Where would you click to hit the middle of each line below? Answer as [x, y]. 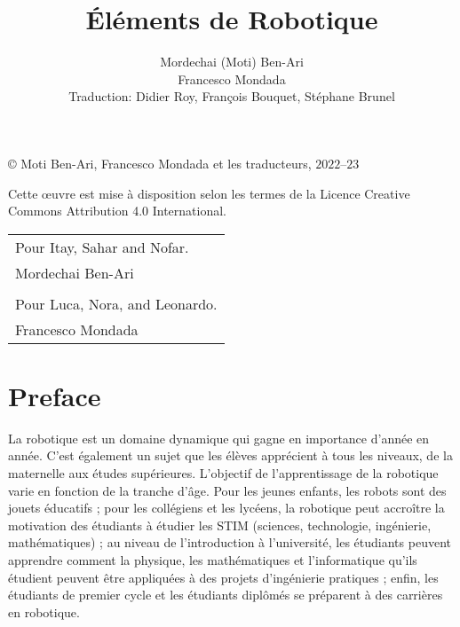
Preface [55, 395]
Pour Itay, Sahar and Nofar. [102, 247]
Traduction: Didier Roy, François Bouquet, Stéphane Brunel [232, 96]
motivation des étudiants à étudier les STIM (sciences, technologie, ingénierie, [220, 525]
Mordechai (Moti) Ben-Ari [232, 62]
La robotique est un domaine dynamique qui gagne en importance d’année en [219, 438]
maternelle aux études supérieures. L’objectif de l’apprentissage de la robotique [223, 473]
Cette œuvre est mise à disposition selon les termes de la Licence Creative [209, 193]
